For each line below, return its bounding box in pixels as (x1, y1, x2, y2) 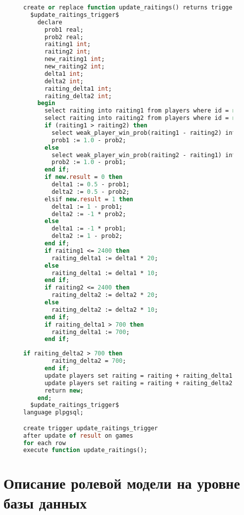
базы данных (3, 492, 87, 513)
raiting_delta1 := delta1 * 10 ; (51, 269, 158, 277)
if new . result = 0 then (44, 173, 123, 181)
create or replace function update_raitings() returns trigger (23, 4, 236, 11)
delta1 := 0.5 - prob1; (51, 181, 130, 188)
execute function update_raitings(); (23, 447, 147, 454)
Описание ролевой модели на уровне (3, 473, 240, 493)
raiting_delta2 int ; (44, 92, 112, 100)
